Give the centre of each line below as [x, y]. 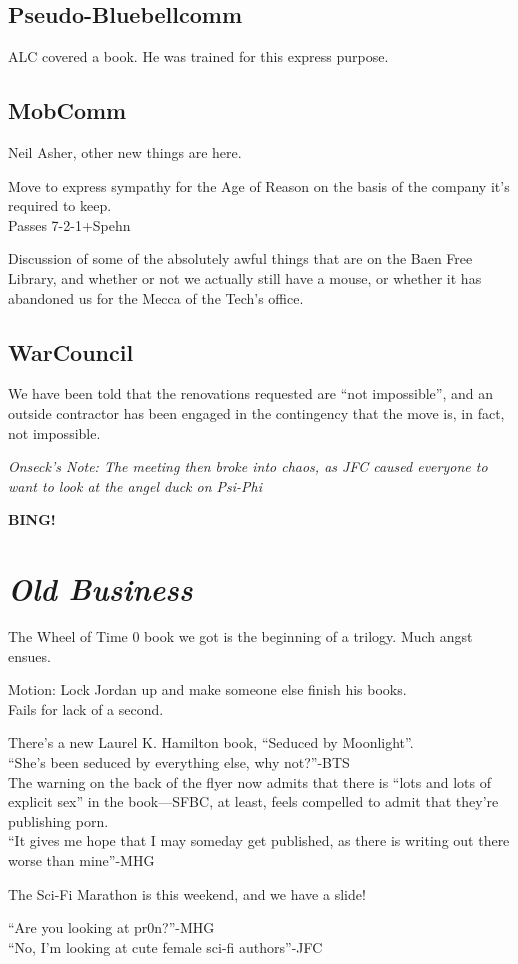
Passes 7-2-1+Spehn [69, 224]
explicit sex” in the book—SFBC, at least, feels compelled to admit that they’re [253, 801]
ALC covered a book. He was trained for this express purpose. [198, 56]
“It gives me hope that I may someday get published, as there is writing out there [259, 840]
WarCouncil [71, 351]
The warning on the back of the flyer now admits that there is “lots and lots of [250, 781]
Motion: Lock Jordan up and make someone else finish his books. [207, 689]
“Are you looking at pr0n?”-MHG [111, 927]
